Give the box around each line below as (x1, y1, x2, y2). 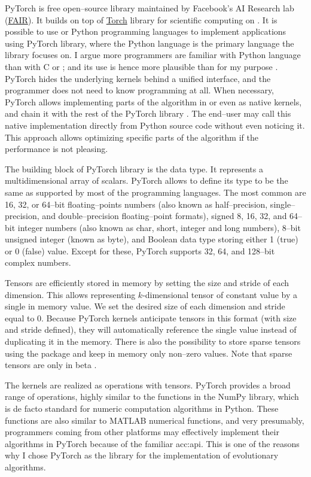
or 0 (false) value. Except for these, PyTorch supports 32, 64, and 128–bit (5, 244, 275, 257)
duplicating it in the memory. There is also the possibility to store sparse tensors (5, 335, 301, 348)
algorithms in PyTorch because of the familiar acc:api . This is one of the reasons (5, 437, 300, 449)
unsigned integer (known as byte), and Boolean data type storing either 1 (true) (5, 233, 298, 245)
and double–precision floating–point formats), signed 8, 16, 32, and (42, 209, 287, 222)
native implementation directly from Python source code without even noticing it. (5, 119, 305, 131)
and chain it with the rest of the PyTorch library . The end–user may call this (5, 107, 291, 120)
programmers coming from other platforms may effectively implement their (5, 426, 279, 438)
